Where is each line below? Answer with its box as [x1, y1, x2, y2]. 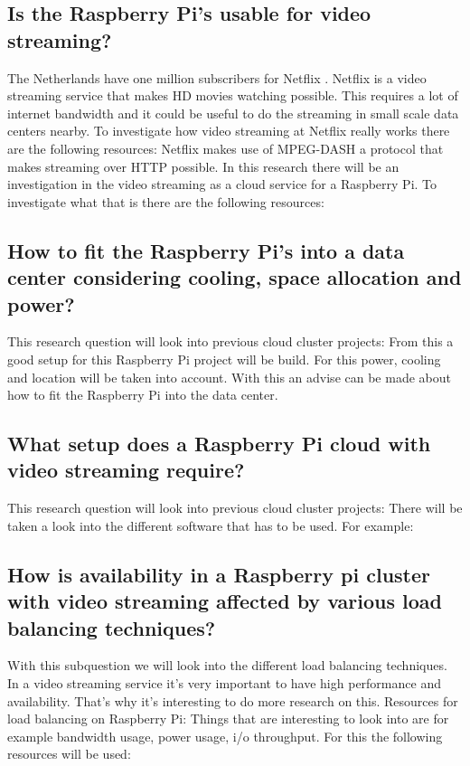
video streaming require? [7, 456, 245, 484]
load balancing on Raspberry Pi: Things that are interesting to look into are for [7, 709, 449, 728]
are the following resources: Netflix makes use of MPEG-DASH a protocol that [7, 138, 444, 157]
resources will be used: [7, 744, 131, 763]
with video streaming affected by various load [7, 587, 442, 615]
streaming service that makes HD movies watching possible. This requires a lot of [7, 86, 458, 105]
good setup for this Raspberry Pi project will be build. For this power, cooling [7, 349, 441, 368]
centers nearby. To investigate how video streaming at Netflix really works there [7, 121, 450, 140]
